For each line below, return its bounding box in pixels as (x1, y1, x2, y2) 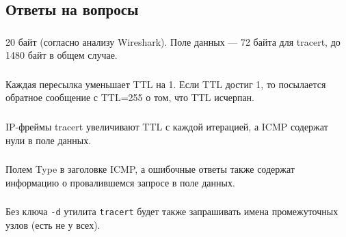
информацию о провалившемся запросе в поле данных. (5, 175, 235, 189)
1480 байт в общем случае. (5, 48, 118, 62)
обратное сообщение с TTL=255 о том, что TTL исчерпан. (5, 90, 254, 104)
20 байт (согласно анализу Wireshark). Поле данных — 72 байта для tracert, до (5, 34, 341, 48)
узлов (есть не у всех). (5, 217, 101, 232)
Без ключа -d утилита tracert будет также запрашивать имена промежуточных (5, 204, 338, 219)
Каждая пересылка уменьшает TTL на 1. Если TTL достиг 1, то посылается (5, 76, 326, 91)
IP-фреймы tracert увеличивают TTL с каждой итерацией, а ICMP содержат (5, 119, 328, 133)
